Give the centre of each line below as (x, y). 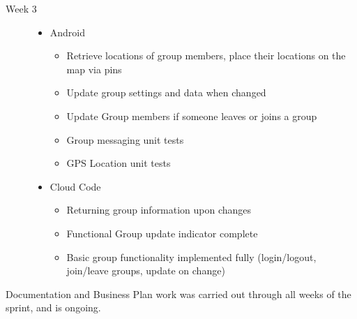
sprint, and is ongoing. (53, 307)
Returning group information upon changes (159, 210)
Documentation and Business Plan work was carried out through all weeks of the (178, 294)
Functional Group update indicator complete (162, 233)
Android (68, 32)
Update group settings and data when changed (166, 92)
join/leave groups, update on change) (146, 270)
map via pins (94, 69)
